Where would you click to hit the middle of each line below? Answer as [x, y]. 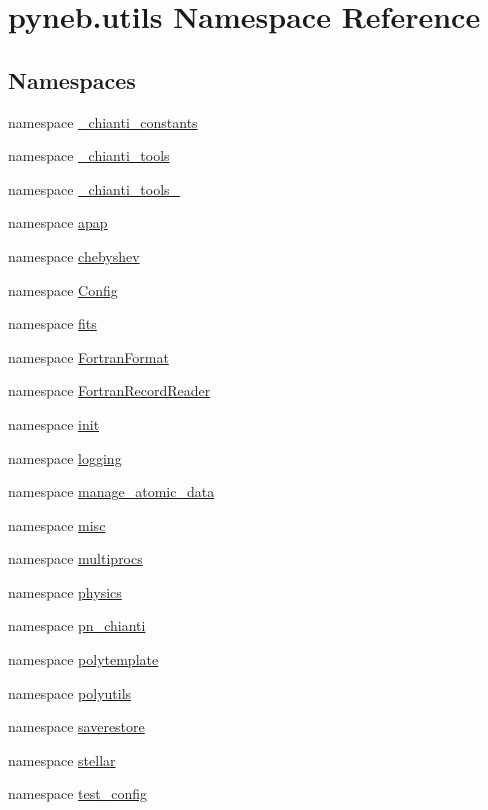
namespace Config [63, 289]
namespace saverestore [76, 726]
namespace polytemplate [83, 659]
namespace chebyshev [74, 255]
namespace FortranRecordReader [109, 390]
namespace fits [52, 323]
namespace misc [57, 524]
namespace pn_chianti [77, 625]
